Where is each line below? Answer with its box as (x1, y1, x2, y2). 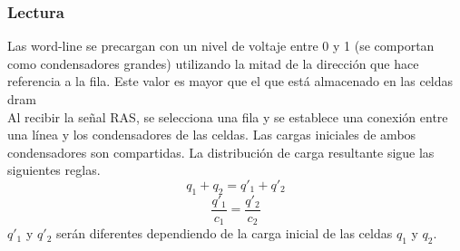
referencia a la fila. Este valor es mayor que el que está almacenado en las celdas (7, 72, 454, 91)
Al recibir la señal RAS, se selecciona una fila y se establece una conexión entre (7, 107, 448, 126)
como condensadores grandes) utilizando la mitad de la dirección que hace (7, 53, 419, 72)
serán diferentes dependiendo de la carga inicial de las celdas (55, 224, 393, 243)
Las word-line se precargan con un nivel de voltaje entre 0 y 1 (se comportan (7, 36, 435, 55)
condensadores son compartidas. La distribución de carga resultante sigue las (7, 142, 435, 161)
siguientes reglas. (7, 160, 101, 179)
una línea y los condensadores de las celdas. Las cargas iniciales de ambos (7, 125, 416, 144)
